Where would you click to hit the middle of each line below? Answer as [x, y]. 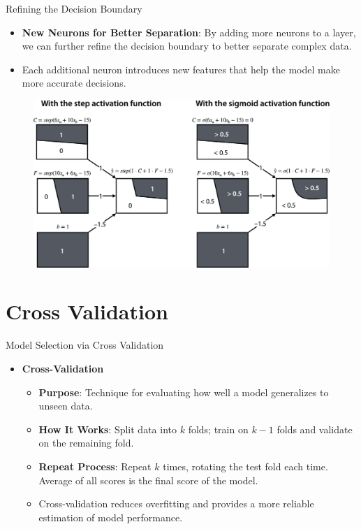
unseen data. [66, 406]
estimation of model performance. [111, 517]
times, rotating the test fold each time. [245, 466]
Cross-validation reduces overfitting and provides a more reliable [176, 503]
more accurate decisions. [74, 83]
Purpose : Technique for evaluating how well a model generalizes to [184, 392]
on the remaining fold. [86, 443]
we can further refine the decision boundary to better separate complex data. [187, 46]
